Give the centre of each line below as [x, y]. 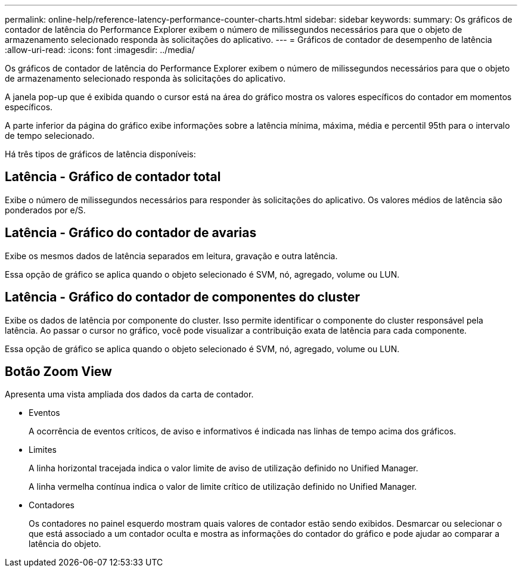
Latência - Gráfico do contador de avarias [131, 233]
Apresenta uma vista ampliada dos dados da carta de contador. [129, 394]
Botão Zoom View [58, 371]
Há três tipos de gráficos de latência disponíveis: [100, 154]
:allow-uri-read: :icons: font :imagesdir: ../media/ [100, 50]
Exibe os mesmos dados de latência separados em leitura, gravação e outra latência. [171, 256]
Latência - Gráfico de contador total [113, 177]
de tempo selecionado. [50, 136]
